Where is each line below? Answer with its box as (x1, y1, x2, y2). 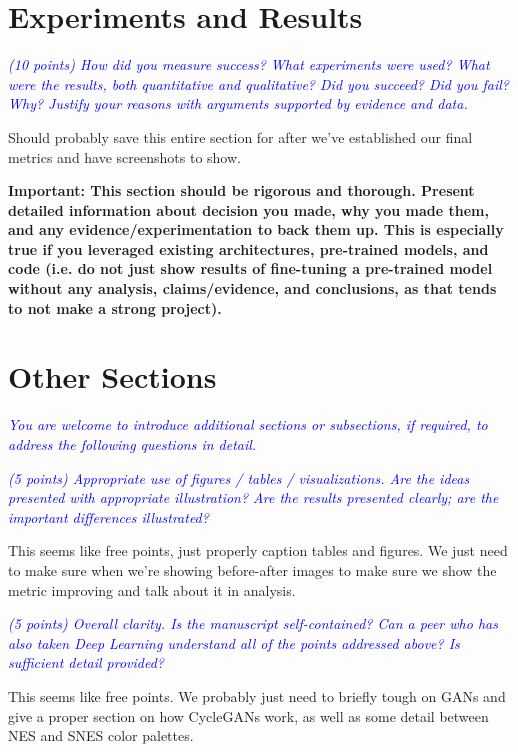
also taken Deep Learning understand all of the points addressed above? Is (8, 632, 460, 653)
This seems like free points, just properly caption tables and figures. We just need (8, 540, 508, 561)
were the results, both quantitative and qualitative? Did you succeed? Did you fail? (8, 73, 510, 94)
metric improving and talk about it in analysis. (8, 579, 296, 600)
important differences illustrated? (8, 506, 209, 527)
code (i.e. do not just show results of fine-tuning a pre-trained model (8, 258, 493, 279)
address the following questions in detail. (8, 433, 257, 454)
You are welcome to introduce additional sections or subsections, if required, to (8, 414, 488, 435)
